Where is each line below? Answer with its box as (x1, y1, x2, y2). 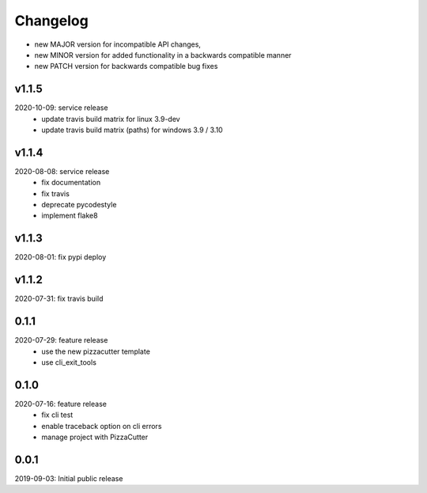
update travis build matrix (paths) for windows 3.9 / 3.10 (41, 125, 223, 135)
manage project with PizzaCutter (41, 432, 149, 442)
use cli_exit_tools (41, 357, 96, 367)
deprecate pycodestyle (41, 200, 117, 210)
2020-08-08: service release (14, 166, 110, 176)
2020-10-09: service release (14, 103, 108, 112)
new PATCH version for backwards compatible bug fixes (34, 62, 218, 71)
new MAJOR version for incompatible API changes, (34, 40, 202, 49)
